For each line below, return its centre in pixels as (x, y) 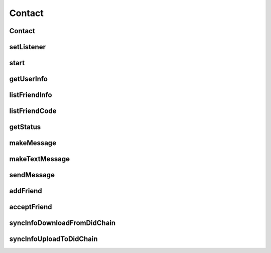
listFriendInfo (31, 95)
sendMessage (32, 175)
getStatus (25, 127)
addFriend (26, 191)
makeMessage (33, 143)
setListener (28, 47)
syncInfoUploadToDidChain (53, 239)
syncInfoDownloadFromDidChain (62, 223)
